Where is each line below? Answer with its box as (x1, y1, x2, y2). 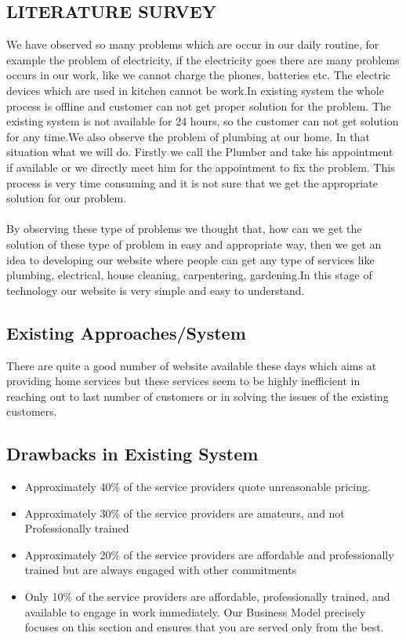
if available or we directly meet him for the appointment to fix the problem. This (6, 158, 395, 175)
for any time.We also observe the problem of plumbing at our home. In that (6, 128, 370, 144)
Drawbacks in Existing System (6, 442, 259, 466)
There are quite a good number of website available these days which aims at (6, 357, 377, 373)
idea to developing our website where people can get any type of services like (6, 251, 375, 267)
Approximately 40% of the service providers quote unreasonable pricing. (24, 478, 371, 495)
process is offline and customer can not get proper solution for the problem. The (6, 97, 391, 114)
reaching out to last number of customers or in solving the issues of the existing (6, 387, 389, 404)
